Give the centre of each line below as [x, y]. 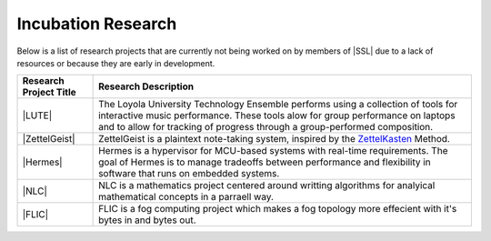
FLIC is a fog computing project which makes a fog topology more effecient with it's [278, 209]
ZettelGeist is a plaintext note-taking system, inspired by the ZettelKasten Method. [274, 139]
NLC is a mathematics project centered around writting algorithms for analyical [267, 186]
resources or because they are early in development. [116, 63]
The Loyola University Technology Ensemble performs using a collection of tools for [278, 105]
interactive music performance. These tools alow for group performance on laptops [277, 115]
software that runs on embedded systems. [189, 174]
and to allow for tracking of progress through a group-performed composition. [266, 127]
